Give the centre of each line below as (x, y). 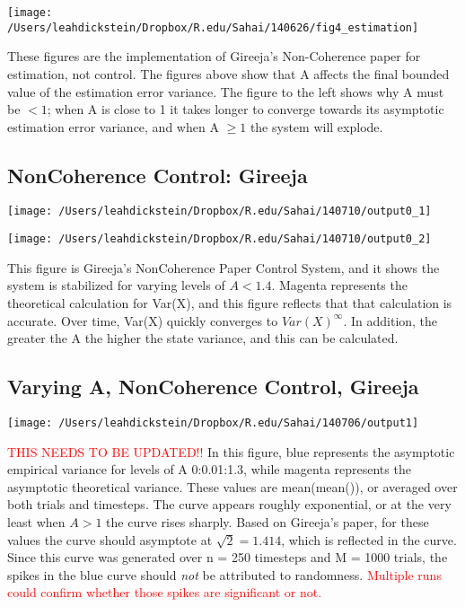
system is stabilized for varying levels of (116, 285)
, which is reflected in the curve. (369, 539)
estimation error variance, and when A (113, 126)
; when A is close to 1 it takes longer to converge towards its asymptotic (246, 109)
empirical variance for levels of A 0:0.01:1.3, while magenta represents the (209, 469)
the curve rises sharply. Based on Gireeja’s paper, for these (268, 522)
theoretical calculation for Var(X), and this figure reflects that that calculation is (230, 302)
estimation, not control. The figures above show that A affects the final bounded (228, 73)
